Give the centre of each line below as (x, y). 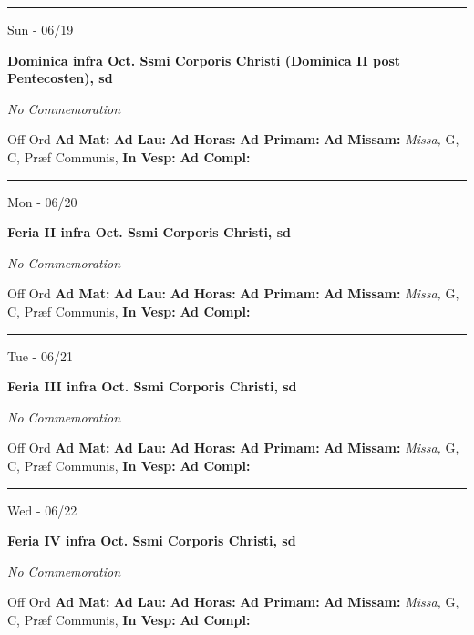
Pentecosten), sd (60, 78)
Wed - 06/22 (42, 510)
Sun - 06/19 (41, 29)
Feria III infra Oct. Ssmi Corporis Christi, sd (152, 386)
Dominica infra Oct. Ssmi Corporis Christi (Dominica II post (204, 60)
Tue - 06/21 (40, 355)
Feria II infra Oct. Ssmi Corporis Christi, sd (149, 232)
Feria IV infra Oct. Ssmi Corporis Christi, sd (152, 541)
